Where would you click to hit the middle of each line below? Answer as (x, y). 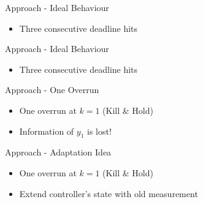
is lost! (99, 131)
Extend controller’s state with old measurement (109, 193)
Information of (47, 131)
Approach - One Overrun (52, 90)
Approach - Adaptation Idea (58, 152)
